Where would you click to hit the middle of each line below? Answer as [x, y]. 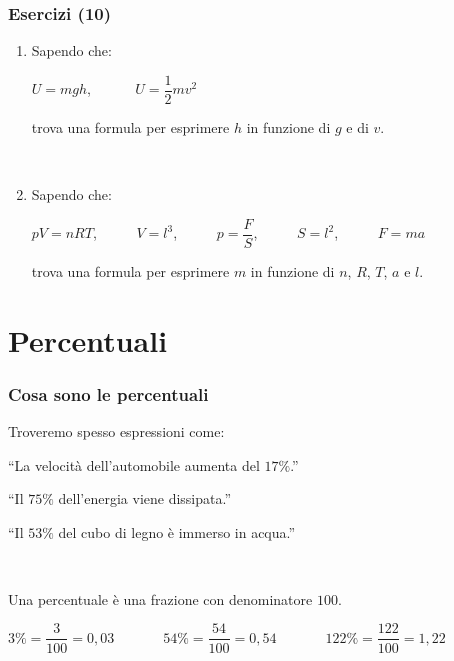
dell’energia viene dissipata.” [145, 498]
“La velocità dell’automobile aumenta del [134, 464]
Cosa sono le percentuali [108, 393]
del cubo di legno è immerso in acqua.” [177, 531]
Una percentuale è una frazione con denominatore [160, 598]
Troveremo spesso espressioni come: [116, 430]
